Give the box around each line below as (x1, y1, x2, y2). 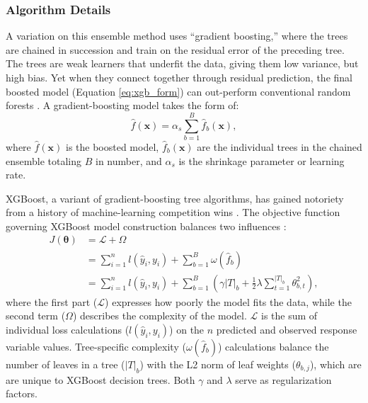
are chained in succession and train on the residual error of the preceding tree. (6, 42, 345, 57)
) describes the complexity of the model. (72, 308, 247, 323)
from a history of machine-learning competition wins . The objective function (6, 205, 340, 220)
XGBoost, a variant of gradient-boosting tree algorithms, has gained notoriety (6, 191, 344, 205)
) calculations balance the (217, 339, 329, 353)
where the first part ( (6, 294, 98, 309)
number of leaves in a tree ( (6, 356, 125, 371)
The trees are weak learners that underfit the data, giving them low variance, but (6, 56, 359, 71)
